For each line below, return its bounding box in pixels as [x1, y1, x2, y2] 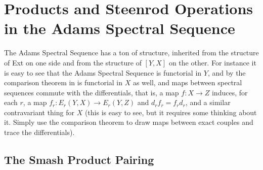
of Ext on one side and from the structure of [4, 57, 142, 67]
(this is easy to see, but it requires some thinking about [84, 107, 257, 117]
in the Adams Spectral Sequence [4, 18, 235, 39]
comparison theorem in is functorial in [4, 77, 123, 88]
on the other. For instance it [168, 57, 256, 67]
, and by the [207, 67, 246, 78]
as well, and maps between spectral [133, 77, 242, 88]
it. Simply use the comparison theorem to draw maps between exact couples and [4, 117, 253, 127]
